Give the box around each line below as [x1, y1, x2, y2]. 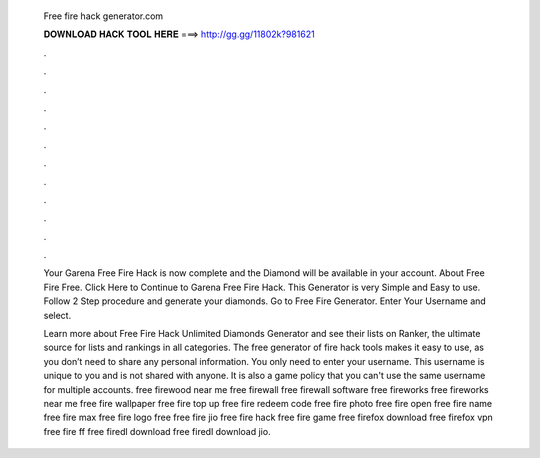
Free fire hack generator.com [43, 10, 164, 22]
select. [43, 309, 72, 321]
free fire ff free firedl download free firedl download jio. [43, 425, 271, 437]
